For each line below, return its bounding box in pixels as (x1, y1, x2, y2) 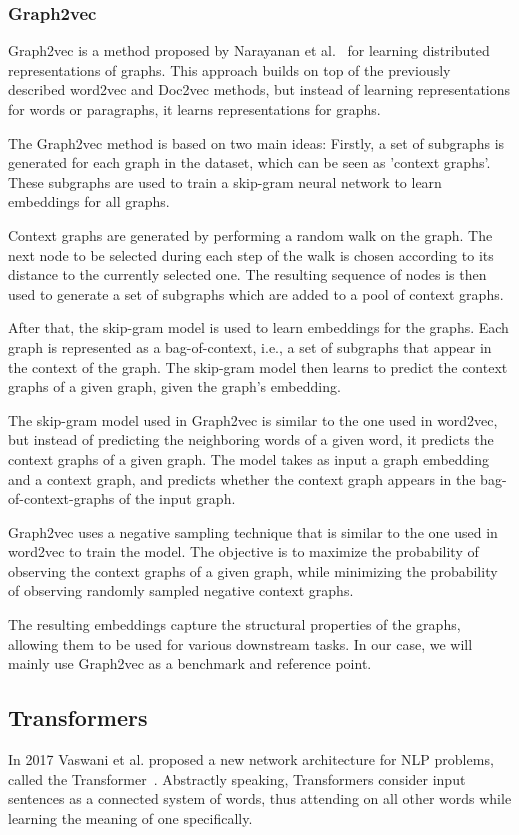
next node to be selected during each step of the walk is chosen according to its (8, 244, 494, 265)
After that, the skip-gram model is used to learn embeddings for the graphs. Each (8, 317, 509, 338)
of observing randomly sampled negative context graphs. (8, 580, 354, 601)
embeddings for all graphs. (8, 191, 170, 212)
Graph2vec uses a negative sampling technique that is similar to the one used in (8, 521, 498, 542)
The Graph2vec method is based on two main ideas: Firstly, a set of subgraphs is (8, 132, 505, 153)
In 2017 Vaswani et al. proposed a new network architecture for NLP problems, (8, 749, 494, 770)
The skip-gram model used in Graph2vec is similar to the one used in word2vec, (8, 409, 498, 430)
